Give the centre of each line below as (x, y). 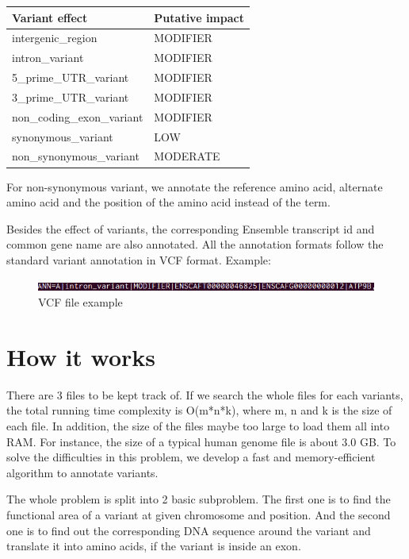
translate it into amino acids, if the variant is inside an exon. (154, 546)
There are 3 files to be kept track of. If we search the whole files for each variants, (205, 394)
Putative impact (199, 17)
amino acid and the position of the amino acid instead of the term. (168, 202)
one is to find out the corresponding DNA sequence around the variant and (189, 530)
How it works (81, 356)
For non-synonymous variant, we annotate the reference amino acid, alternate (195, 186)
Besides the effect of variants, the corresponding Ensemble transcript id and (191, 228)
